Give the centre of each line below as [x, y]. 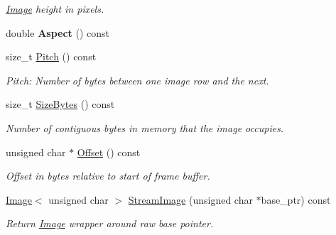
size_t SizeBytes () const [60, 104]
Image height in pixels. [55, 9]
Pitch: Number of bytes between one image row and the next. [137, 80]
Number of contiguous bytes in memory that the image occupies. [145, 127]
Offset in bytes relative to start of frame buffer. [108, 176]
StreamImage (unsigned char [190, 199]
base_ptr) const [296, 199]
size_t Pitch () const [51, 56]
